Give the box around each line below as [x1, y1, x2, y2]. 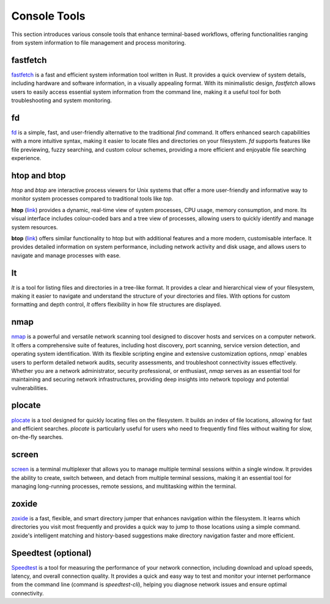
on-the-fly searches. [11, 433, 64, 441]
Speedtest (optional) [11, 548, 92, 558]
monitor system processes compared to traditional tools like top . [11, 195, 174, 202]
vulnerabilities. [11, 384, 48, 391]
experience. [11, 155, 42, 162]
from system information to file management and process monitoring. [11, 39, 186, 46]
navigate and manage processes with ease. [11, 251, 121, 259]
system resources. [11, 223, 58, 230]
